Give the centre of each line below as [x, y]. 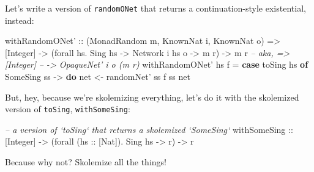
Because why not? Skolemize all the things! [86, 162]
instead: [20, 20]
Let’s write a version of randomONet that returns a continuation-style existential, [155, 8]
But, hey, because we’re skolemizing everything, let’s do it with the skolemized [152, 97]
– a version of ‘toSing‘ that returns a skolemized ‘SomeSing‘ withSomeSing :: [149, 129]
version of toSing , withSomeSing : [68, 109]
